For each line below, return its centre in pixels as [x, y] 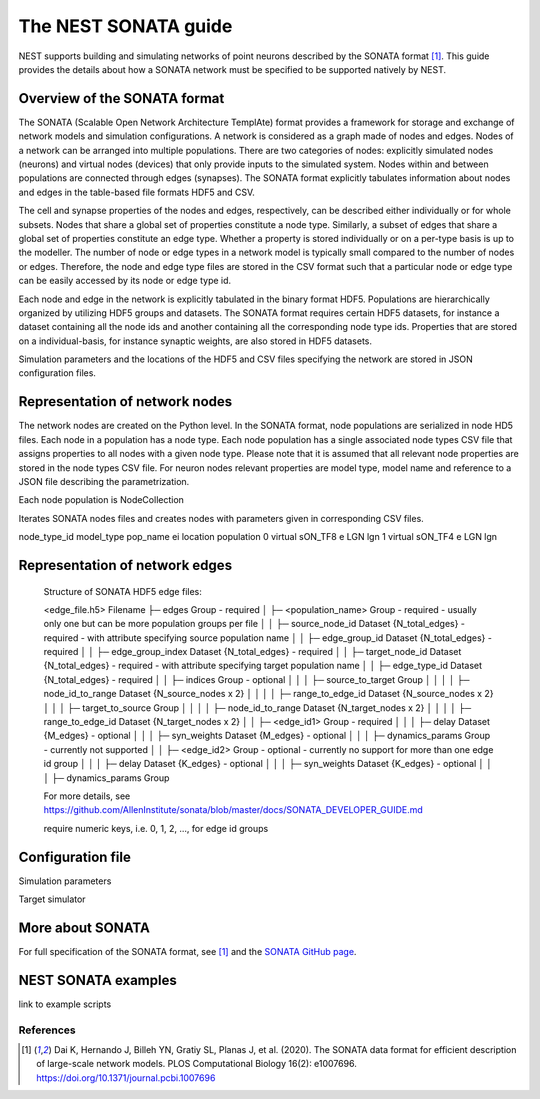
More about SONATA [84, 927]
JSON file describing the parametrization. [104, 481]
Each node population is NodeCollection [101, 500]
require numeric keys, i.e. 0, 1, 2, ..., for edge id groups [156, 828]
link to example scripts [65, 1004]
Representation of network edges [125, 565]
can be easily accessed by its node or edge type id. [125, 281]
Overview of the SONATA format [121, 98]
